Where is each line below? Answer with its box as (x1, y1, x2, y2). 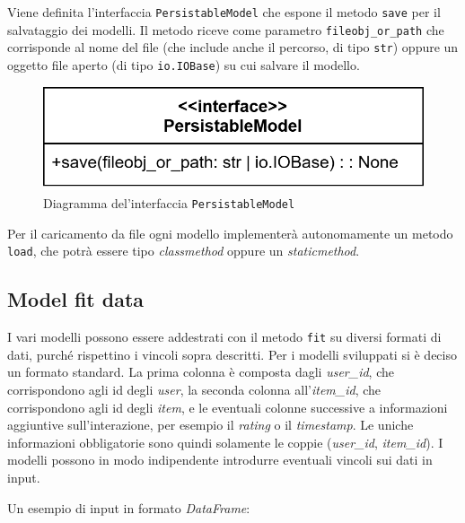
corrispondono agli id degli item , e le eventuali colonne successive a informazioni (7, 397, 448, 416)
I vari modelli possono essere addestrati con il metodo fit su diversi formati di (7, 327, 442, 346)
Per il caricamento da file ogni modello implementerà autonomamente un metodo (7, 223, 453, 242)
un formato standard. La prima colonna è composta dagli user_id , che (7, 362, 394, 381)
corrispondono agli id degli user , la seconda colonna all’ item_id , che (7, 379, 382, 398)
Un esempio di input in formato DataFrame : (7, 498, 250, 517)
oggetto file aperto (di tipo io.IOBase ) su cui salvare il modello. (7, 55, 360, 74)
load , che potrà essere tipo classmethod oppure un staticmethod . (7, 241, 360, 260)
